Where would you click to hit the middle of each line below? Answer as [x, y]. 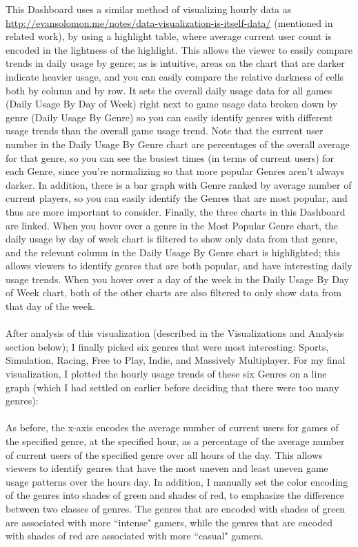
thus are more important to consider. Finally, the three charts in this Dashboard [176, 211]
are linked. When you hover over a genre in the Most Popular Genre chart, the [172, 225]
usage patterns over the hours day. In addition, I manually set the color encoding [177, 481]
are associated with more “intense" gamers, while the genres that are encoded [169, 522]
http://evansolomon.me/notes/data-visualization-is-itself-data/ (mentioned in [169, 22]
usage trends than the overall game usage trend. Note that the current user [165, 131]
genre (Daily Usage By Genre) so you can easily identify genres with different [169, 117]
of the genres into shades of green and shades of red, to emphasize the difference [175, 495]
